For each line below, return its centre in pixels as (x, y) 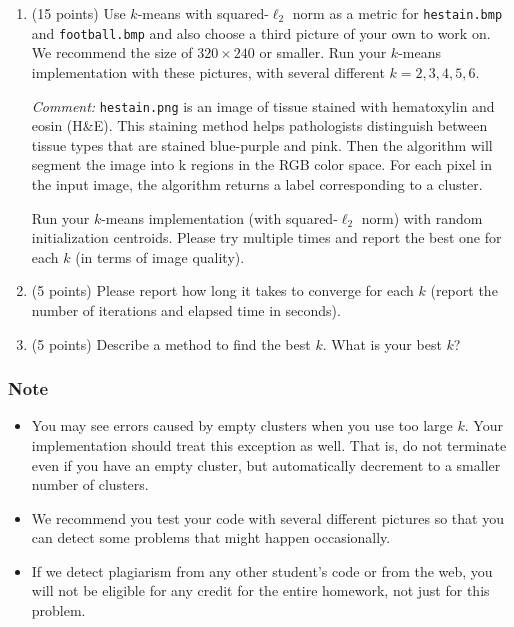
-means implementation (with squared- (219, 217)
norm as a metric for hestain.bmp (397, 13)
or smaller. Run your (323, 52)
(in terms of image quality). (160, 256)
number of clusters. (90, 484)
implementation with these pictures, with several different (208, 71)
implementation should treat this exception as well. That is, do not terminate (269, 444)
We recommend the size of (112, 52)
